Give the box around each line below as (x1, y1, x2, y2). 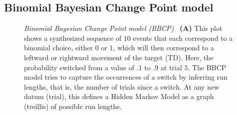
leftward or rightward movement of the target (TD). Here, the (24, 52, 214, 62)
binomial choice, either (24, 42, 93, 53)
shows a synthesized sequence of (24, 32, 122, 43)
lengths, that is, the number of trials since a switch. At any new (24, 81, 220, 92)
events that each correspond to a (133, 32, 233, 43)
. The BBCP (188, 62, 227, 72)
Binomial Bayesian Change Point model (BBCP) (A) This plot (24, 23, 223, 33)
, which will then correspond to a (113, 42, 214, 53)
